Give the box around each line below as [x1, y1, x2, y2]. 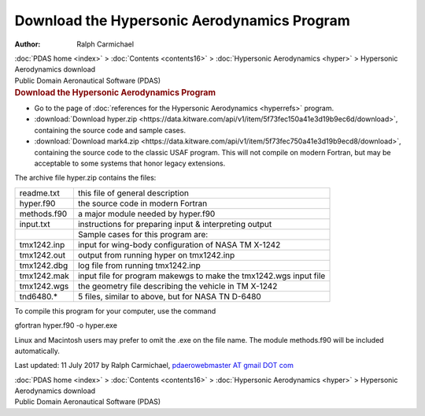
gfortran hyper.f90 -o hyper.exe [14, 321, 118, 330]
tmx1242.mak [19, 270, 70, 281]
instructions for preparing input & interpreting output [77, 218, 272, 229]
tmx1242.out [19, 249, 66, 260]
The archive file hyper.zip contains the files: [14, 173, 157, 183]
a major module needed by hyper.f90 [77, 208, 216, 219]
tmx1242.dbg [19, 260, 68, 271]
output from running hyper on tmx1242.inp [77, 249, 235, 260]
